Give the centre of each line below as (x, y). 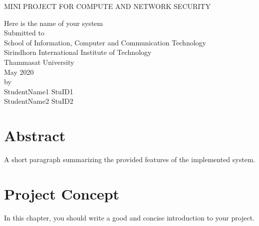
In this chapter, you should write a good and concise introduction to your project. (129, 217)
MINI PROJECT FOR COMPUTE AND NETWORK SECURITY (107, 6)
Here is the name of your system (54, 23)
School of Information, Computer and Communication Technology (105, 42)
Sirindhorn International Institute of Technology (78, 52)
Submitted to (24, 33)
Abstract (35, 135)
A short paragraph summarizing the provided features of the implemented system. (130, 159)
